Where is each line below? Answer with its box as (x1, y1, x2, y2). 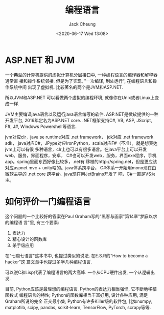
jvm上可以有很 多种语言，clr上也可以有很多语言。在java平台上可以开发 (5, 146, 147, 152)
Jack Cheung (69, 21, 96, 27)
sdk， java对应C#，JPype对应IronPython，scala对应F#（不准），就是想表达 (5, 140, 158, 146)
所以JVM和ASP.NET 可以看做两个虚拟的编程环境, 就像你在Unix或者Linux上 (5, 94, 155, 100)
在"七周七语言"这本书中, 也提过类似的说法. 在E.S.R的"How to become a (5, 252, 148, 258)
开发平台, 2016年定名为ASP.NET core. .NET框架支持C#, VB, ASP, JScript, (5, 117, 153, 123)
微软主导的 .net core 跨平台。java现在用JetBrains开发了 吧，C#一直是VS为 (5, 171, 156, 177)
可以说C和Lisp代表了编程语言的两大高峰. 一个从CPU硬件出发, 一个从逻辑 (5, 269, 151, 275)
